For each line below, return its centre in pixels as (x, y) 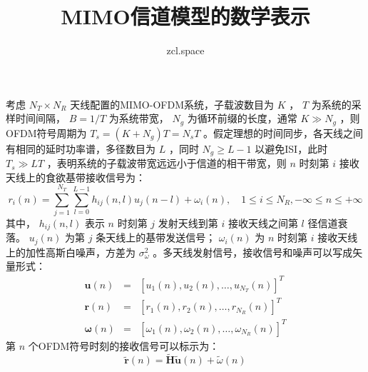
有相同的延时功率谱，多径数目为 (81, 148)
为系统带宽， (139, 118)
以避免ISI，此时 (291, 148)
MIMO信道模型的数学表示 (185, 16)
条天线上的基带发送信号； (156, 237)
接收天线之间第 (263, 222)
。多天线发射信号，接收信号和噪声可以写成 (253, 252)
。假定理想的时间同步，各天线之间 (283, 132)
